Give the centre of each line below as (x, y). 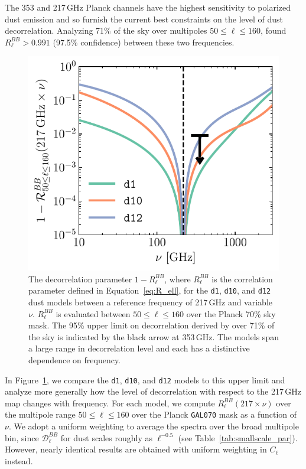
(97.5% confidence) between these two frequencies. (144, 42)
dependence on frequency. (75, 359)
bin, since (22, 437)
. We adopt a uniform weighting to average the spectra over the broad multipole (154, 426)
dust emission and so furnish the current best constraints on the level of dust (144, 19)
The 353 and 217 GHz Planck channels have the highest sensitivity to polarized (148, 7)
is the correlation (242, 279)
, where (178, 279)
